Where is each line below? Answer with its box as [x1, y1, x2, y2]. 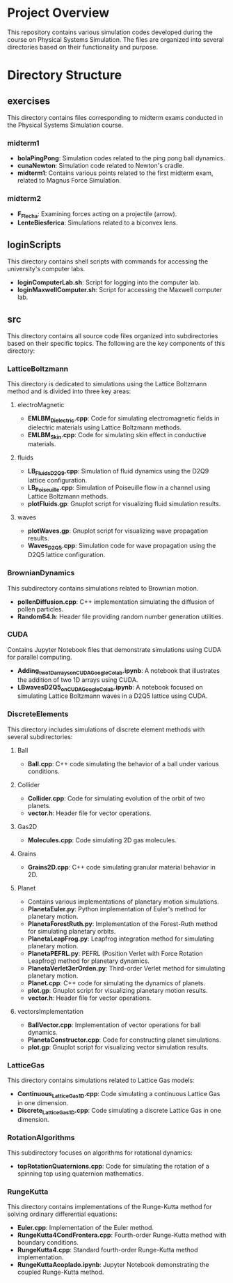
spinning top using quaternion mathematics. [17, 1169, 144, 1178]
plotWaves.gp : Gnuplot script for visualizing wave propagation [27, 526, 209, 535]
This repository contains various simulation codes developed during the [7, 28, 214, 36]
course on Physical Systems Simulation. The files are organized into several [7, 35, 224, 43]
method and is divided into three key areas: [7, 387, 131, 395]
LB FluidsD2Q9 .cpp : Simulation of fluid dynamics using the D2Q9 [27, 466, 209, 477]
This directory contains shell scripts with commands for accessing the [7, 257, 209, 266]
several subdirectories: [7, 732, 73, 741]
